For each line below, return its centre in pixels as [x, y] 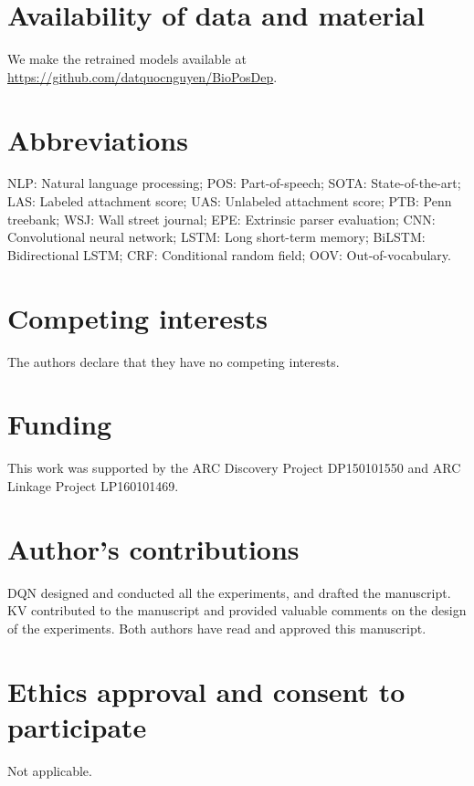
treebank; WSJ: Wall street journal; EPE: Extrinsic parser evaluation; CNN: [221, 219]
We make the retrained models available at [127, 59]
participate [77, 726]
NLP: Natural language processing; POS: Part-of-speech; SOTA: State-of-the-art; [234, 183]
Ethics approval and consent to [206, 691]
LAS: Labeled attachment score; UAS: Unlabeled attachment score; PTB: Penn [230, 201]
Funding [60, 424]
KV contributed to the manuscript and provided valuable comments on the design [237, 610]
